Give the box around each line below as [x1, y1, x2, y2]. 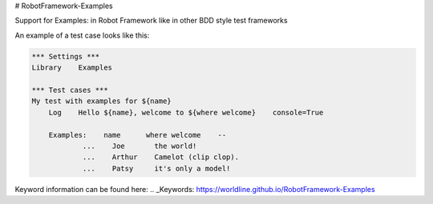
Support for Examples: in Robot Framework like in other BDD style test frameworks [14, 16, 288, 26]
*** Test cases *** [31, 85, 108, 94]
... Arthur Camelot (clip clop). [82, 153, 240, 162]
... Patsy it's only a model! [82, 164, 231, 173]
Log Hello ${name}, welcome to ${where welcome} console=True [48, 108, 324, 117]
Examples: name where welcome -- [48, 130, 227, 139]
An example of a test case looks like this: [14, 30, 150, 40]
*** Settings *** [31, 52, 100, 61]
